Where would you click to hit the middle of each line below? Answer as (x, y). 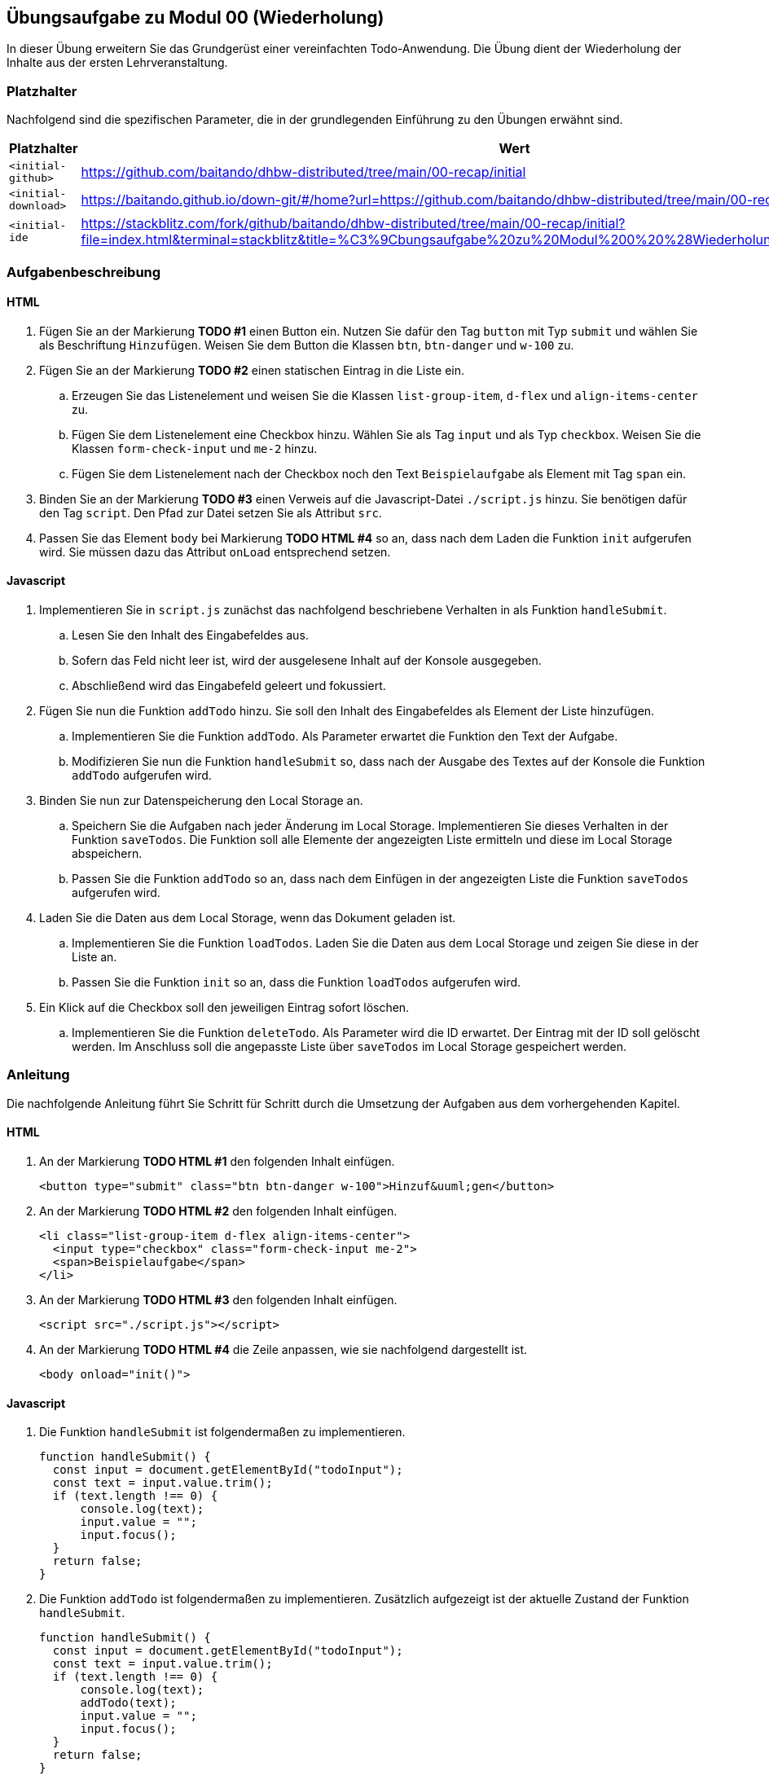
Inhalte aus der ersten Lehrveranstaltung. (117, 63)
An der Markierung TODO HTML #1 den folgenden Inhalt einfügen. (217, 1161)
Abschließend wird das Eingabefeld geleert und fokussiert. (229, 685)
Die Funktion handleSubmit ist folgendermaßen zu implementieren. (222, 1432)
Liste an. (94, 956)
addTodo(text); (128, 1703)
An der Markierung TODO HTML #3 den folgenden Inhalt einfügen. (218, 1299)
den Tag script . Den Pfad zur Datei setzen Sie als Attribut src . (211, 512)
